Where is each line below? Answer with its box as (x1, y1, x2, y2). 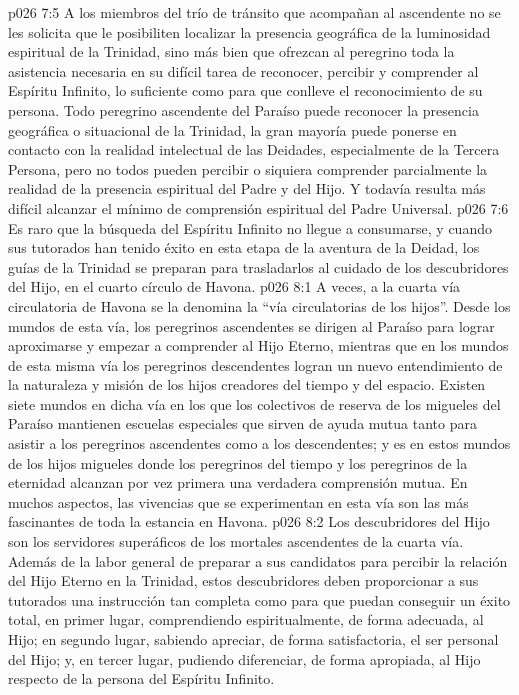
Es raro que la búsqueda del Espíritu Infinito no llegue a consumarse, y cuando (8, 217, 492, 238)
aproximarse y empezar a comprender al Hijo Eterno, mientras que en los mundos (8, 335, 509, 356)
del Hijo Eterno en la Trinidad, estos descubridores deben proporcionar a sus (8, 570, 479, 591)
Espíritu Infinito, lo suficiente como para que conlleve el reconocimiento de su (8, 80, 483, 101)
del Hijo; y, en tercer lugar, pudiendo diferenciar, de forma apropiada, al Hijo (8, 648, 481, 669)
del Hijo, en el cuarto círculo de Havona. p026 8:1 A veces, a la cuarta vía (8, 276, 461, 297)
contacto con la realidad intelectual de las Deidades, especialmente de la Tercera (8, 139, 500, 160)
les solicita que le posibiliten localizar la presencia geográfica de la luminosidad (8, 21, 491, 42)
